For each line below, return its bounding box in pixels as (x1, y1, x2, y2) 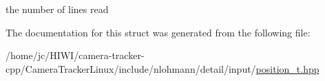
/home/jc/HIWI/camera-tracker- (6, 48, 145, 62)
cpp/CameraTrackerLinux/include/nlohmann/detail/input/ (6, 61, 256, 76)
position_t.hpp (255, 61, 319, 76)
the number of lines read (6, 2, 109, 16)
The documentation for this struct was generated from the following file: (6, 25, 311, 39)
